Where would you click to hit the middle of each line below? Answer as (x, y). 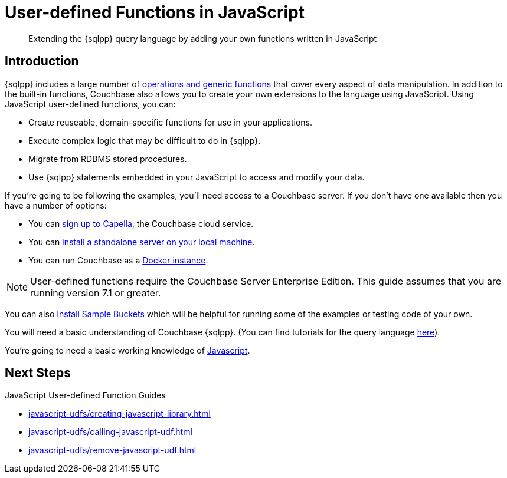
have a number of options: (56, 205)
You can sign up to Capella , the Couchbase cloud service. (141, 223)
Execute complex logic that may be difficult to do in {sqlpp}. (145, 140)
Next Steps (38, 373)
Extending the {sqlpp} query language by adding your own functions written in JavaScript (203, 38)
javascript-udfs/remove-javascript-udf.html (112, 450)
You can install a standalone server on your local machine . (142, 242)
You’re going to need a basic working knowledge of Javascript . (127, 350)
